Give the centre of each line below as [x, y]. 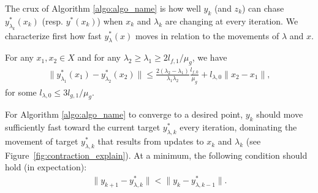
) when [110, 21]
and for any [99, 57]
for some [21, 92]
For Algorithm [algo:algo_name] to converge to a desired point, [124, 114]
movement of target [42, 141]
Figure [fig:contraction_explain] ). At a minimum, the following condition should [156, 155]
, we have [210, 57]
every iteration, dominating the [238, 127]
